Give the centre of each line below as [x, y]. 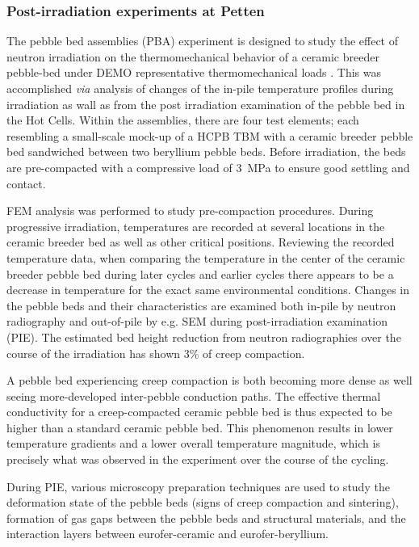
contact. [26, 183]
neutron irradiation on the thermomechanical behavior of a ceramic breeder [193, 56]
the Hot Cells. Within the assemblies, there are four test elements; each [183, 120]
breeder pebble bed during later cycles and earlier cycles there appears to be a [200, 273]
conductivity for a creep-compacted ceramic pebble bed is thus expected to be [199, 412]
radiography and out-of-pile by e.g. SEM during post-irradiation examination [197, 321]
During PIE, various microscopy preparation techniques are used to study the [198, 486]
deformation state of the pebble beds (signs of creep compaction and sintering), [203, 502]
